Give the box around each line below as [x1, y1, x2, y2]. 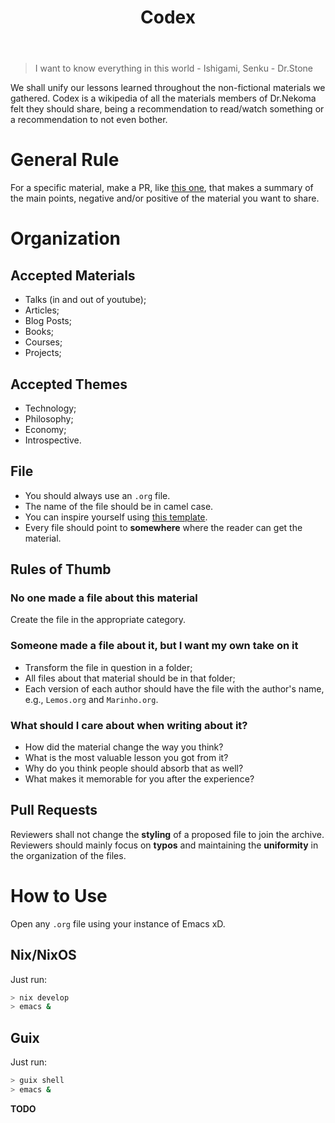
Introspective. [24, 434, 82, 446]
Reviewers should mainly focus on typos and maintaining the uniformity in [10, 839, 319, 851]
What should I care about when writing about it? [10, 718, 248, 732]
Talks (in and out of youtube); [24, 294, 147, 306]
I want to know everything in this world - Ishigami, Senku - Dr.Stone [34, 62, 314, 75]
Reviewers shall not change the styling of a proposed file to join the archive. [10, 828, 325, 840]
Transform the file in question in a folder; [24, 661, 193, 673]
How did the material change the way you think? [24, 741, 224, 753]
